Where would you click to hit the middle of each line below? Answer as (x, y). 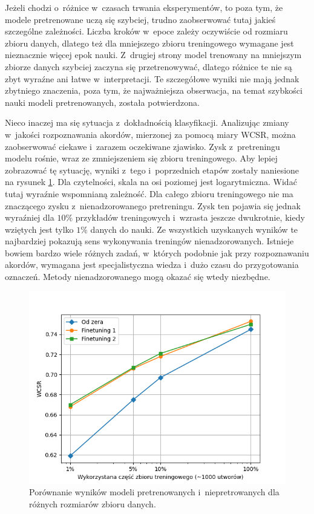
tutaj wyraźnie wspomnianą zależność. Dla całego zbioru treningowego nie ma (149, 193)
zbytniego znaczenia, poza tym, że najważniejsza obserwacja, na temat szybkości (154, 90)
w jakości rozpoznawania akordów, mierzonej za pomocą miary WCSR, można (150, 134)
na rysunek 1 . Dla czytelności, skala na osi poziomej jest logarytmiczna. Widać (151, 182)
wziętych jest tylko (39, 229)
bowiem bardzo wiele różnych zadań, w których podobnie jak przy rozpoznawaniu (157, 252)
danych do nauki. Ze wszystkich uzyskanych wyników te (194, 229)
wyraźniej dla (30, 217)
